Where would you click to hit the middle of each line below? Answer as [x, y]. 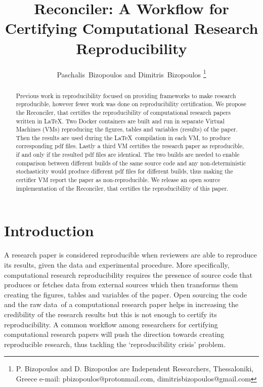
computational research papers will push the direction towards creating [114, 334]
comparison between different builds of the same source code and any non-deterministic [131, 163]
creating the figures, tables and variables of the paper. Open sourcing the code [126, 294]
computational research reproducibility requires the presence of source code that [128, 274]
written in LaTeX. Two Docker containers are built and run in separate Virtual [120, 121]
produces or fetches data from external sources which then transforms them [121, 285]
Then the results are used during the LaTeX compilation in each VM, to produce [123, 137]
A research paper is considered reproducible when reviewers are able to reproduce [130, 255]
